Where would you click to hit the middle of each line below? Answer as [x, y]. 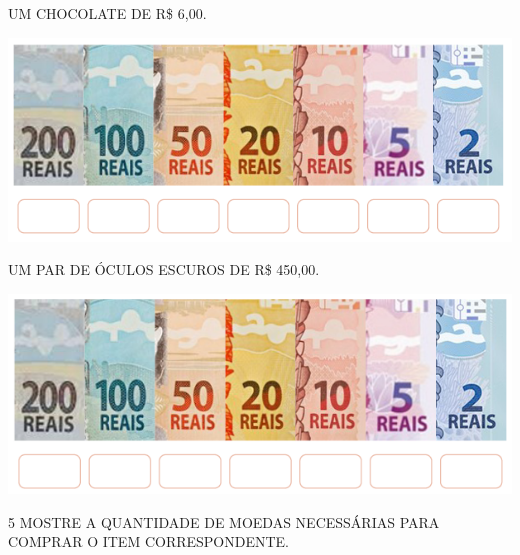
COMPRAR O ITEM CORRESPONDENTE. [149, 541]
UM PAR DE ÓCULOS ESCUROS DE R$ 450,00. [164, 269]
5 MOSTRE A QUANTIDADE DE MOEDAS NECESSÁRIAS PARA [224, 521]
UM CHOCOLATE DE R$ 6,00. [107, 13]
